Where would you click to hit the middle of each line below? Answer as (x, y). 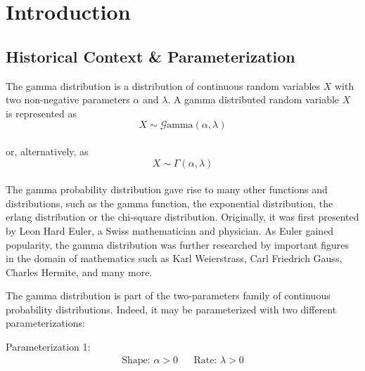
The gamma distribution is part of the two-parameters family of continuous (168, 295)
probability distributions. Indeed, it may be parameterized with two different (171, 309)
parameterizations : (45, 323)
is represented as (41, 113)
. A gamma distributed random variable (254, 99)
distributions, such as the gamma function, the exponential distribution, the (169, 203)
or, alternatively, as (47, 151)
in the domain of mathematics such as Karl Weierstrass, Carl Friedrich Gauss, (174, 258)
